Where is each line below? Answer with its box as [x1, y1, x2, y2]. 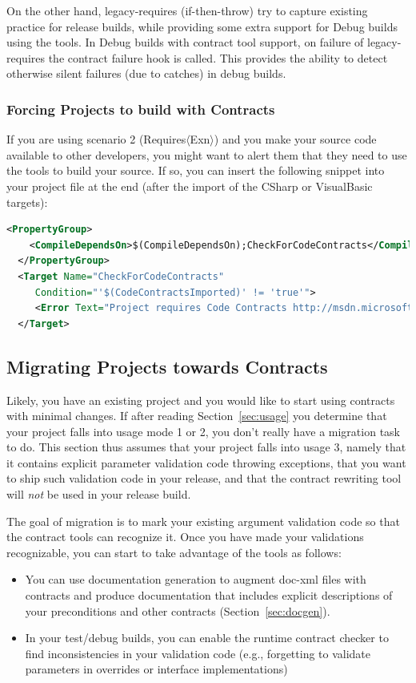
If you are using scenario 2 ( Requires [6, 131, 186, 148]
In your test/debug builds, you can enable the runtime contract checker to [25, 629, 389, 646]
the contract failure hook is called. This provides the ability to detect [48, 49, 388, 66]
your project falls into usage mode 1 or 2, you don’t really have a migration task [6, 422, 400, 439]
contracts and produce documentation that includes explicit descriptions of [25, 587, 393, 604]
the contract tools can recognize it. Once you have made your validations [6, 528, 364, 545]
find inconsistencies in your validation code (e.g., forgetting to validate [25, 645, 371, 661]
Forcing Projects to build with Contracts [6, 99, 275, 119]
